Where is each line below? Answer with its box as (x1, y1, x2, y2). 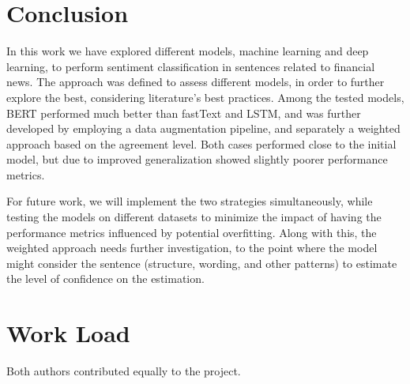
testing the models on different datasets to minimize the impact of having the (6, 209, 382, 225)
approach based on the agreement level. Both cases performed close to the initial (6, 135, 397, 152)
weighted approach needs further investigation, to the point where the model (6, 239, 378, 256)
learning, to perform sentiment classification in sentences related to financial (6, 58, 375, 74)
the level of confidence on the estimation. (6, 270, 205, 287)
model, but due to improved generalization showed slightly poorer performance (6, 151, 388, 168)
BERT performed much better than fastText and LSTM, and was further (6, 104, 361, 121)
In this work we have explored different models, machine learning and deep (6, 43, 369, 59)
